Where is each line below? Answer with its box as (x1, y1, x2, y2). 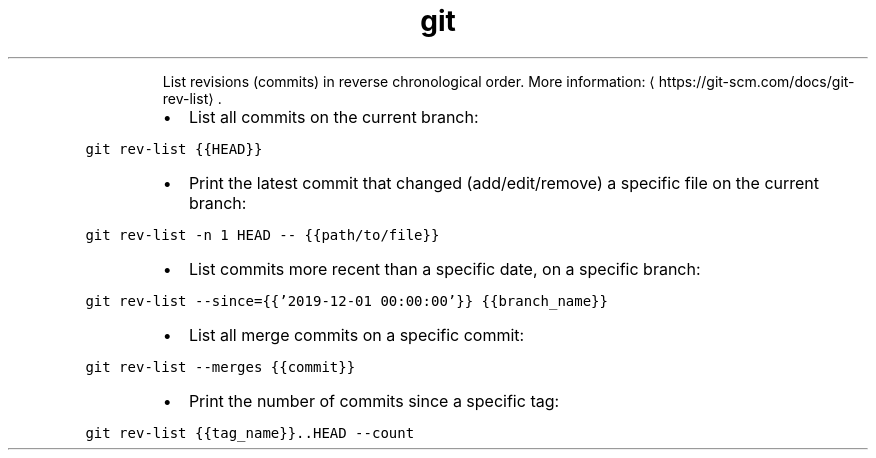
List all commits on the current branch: (188, 106, 479, 127)
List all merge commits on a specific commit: (188, 324, 525, 345)
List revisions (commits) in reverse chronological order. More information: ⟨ (162, 72, 655, 90)
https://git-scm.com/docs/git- (658, 72, 855, 90)
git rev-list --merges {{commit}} (85, 358, 356, 375)
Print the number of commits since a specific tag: (188, 390, 560, 411)
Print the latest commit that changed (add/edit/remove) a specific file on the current (188, 172, 820, 193)
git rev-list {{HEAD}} (85, 140, 263, 157)
